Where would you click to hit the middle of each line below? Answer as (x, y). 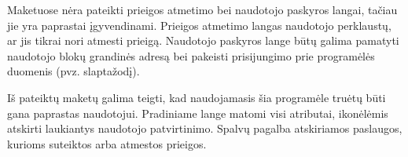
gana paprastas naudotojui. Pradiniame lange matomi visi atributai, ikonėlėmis (198, 113)
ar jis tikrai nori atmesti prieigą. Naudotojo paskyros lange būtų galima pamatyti (203, 40)
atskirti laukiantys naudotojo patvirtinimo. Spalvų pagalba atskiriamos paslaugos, (205, 128)
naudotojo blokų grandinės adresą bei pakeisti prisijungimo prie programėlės (191, 55)
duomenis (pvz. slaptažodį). (74, 71)
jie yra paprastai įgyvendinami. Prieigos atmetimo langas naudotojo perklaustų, (199, 25)
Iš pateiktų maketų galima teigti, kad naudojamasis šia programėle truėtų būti (197, 97)
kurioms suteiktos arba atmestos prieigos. (107, 143)
